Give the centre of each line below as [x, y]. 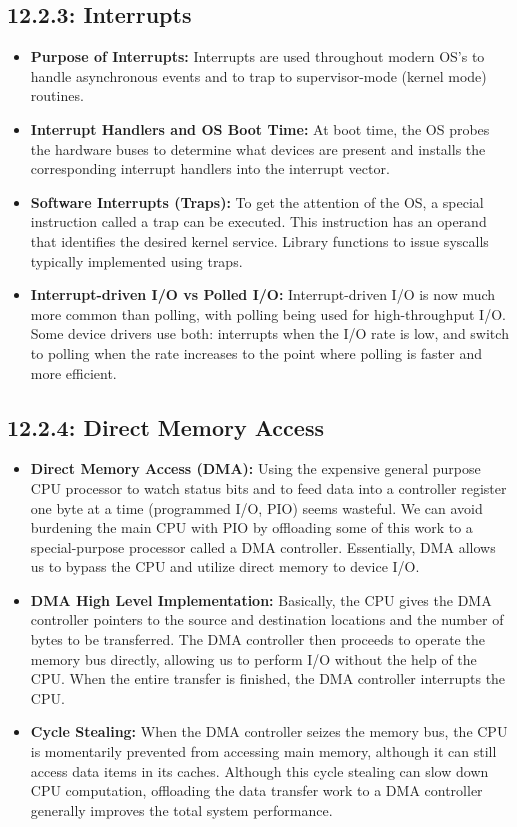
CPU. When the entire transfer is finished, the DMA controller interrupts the [268, 678]
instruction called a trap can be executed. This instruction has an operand [258, 221]
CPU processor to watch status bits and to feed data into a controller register [268, 487]
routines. [57, 95]
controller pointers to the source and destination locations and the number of [267, 619]
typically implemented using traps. [136, 260]
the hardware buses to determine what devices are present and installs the [258, 148]
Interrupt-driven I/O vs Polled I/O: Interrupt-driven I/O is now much [263, 294]
